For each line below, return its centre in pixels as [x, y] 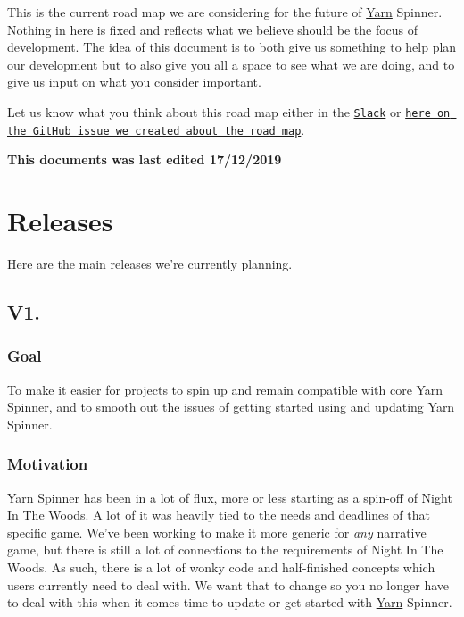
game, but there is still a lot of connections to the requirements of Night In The [225, 550]
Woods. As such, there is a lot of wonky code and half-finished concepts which [221, 567]
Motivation [48, 464]
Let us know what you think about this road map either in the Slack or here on [229, 111]
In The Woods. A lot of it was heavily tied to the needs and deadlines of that [219, 515]
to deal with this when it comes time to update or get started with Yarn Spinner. [230, 602]
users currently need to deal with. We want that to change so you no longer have [228, 584]
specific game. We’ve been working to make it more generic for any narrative [217, 532]
